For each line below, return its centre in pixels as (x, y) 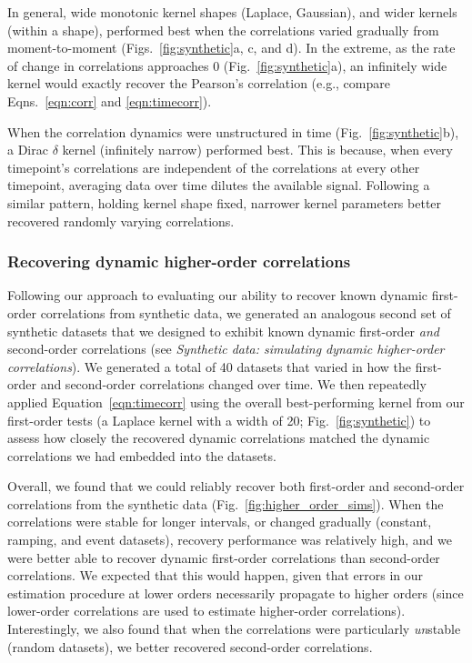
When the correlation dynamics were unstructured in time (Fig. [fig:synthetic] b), (233, 131)
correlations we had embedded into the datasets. (142, 455)
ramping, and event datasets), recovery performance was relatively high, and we (230, 540)
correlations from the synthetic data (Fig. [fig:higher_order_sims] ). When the (226, 503)
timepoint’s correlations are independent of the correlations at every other (214, 167)
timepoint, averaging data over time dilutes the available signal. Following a (219, 185)
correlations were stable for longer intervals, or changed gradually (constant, (220, 522)
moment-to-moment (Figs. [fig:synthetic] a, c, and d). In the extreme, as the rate (231, 48)
